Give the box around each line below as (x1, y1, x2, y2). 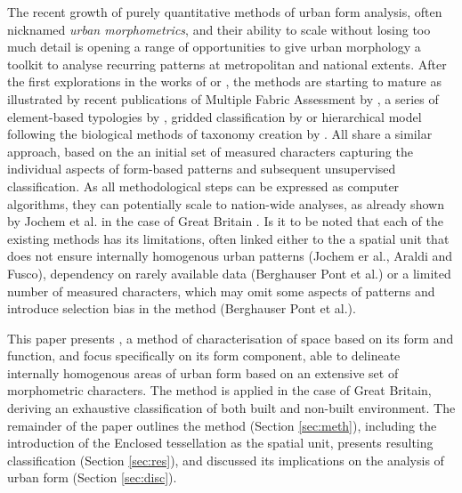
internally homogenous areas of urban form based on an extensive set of (7, 363, 399, 382)
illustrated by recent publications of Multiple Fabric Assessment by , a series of (7, 89, 439, 108)
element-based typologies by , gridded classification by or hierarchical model (7, 107, 422, 125)
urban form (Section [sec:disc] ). (7, 468, 177, 487)
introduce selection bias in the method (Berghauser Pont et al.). (7, 299, 356, 318)
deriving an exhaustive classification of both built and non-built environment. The (7, 399, 456, 417)
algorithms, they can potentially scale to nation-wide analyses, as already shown (7, 194, 444, 213)
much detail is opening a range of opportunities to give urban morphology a (7, 37, 421, 56)
